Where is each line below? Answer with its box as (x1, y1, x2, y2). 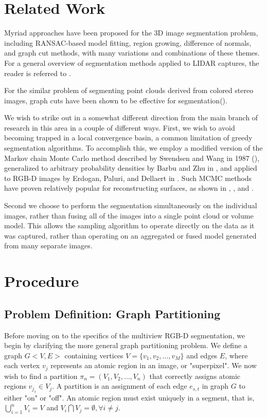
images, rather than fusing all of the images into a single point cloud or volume (4, 210, 254, 221)
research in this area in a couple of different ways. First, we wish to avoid (4, 122, 235, 133)
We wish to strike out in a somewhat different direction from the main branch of (4, 112, 258, 123)
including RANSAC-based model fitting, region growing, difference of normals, (4, 37, 252, 48)
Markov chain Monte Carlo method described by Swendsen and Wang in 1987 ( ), (4, 152, 260, 163)
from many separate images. (4, 240, 93, 251)
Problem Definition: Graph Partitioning (4, 305, 221, 321)
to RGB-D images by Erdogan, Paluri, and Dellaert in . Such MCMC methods (4, 172, 252, 183)
